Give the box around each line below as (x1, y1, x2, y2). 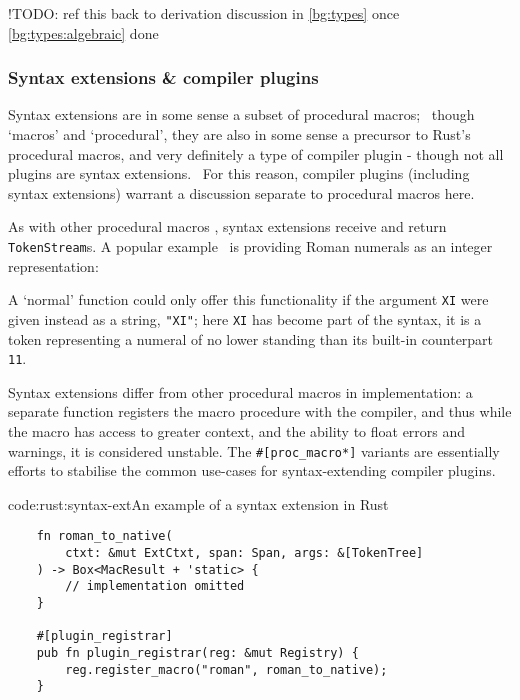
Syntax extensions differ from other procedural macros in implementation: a (8, 381, 473, 402)
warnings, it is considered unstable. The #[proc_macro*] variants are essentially (8, 440, 500, 461)
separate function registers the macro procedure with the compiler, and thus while (8, 401, 512, 422)
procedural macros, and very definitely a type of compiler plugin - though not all (8, 143, 504, 164)
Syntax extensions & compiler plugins (8, 65, 319, 90)
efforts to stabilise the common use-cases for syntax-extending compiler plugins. (8, 460, 496, 481)
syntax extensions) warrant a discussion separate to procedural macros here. (8, 182, 475, 203)
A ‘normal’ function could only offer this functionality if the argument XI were (8, 289, 489, 310)
